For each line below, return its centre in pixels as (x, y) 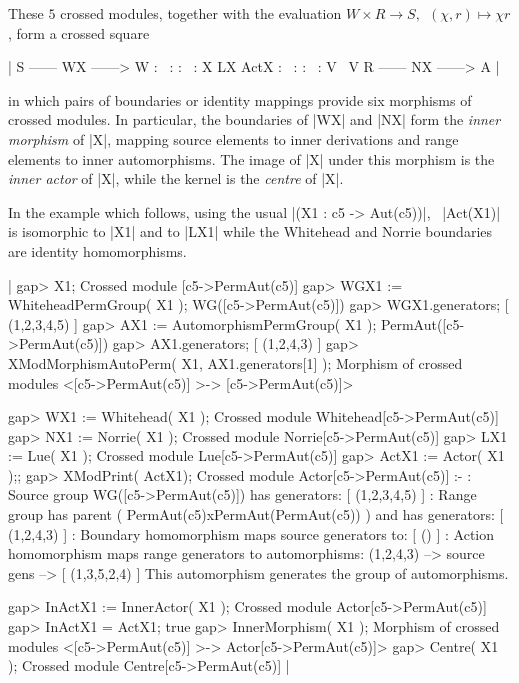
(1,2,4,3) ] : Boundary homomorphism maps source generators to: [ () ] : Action (251, 533)
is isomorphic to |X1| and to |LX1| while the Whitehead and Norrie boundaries (250, 231)
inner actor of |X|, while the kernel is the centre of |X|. (176, 178)
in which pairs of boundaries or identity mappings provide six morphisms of (240, 99)
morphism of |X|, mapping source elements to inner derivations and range (233, 138)
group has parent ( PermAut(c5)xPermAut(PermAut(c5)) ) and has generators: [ (256, 514)
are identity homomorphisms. (97, 250)
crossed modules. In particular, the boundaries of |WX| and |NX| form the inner (254, 119)
